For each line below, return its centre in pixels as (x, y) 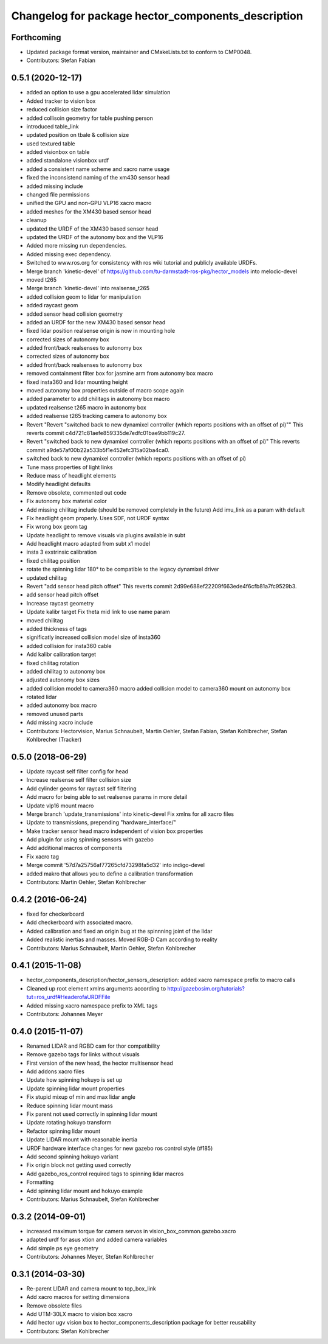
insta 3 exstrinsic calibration (62, 552)
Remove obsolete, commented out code (77, 492)
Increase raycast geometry (60, 603)
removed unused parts (55, 714)
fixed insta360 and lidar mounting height (77, 382)
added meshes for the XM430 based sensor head (89, 211)
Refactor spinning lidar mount (63, 1131)
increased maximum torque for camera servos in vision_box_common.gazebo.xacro (131, 1231)
